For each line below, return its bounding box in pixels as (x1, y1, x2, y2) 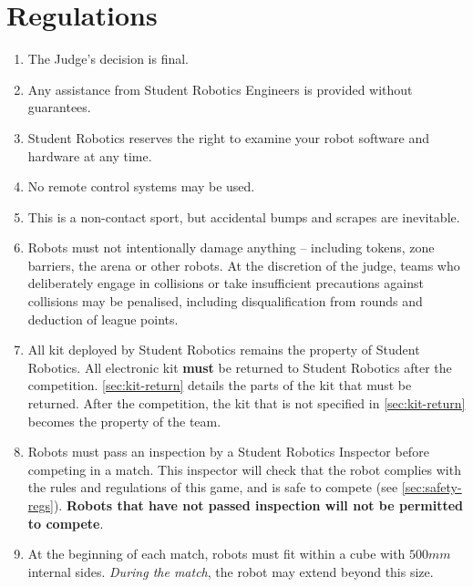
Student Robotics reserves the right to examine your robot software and (27, 128, 429, 147)
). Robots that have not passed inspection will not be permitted (53, 496, 464, 514)
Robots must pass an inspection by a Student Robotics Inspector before (27, 442, 429, 461)
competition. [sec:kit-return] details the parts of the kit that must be (27, 376, 412, 395)
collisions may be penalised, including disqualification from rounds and (27, 292, 423, 311)
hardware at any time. (27, 146, 152, 165)
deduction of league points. (27, 309, 179, 328)
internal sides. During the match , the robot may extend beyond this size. (27, 561, 434, 581)
